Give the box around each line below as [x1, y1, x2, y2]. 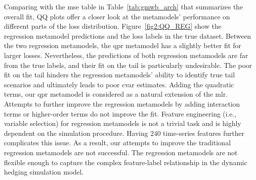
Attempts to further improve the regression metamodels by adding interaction [4, 98, 240, 109]
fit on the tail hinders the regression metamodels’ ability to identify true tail [4, 69, 235, 80]
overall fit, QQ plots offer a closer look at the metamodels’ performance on [4, 11, 230, 21]
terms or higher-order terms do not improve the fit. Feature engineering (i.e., [4, 108, 237, 119]
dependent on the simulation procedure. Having [4, 127, 148, 138]
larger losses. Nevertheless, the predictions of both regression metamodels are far [4, 50, 248, 60]
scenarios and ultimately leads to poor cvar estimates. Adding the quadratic [4, 79, 234, 89]
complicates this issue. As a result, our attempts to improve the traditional [4, 137, 231, 148]
